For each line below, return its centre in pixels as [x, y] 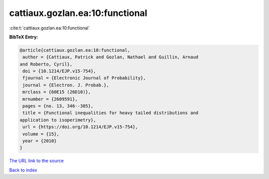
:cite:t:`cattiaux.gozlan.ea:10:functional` [50, 28]
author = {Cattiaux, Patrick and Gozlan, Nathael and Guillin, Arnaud [111, 57]
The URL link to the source [37, 161]
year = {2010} [40, 141]
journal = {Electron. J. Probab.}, [66, 85]
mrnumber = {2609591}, [50, 99]
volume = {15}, [41, 134]
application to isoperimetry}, [58, 120]
